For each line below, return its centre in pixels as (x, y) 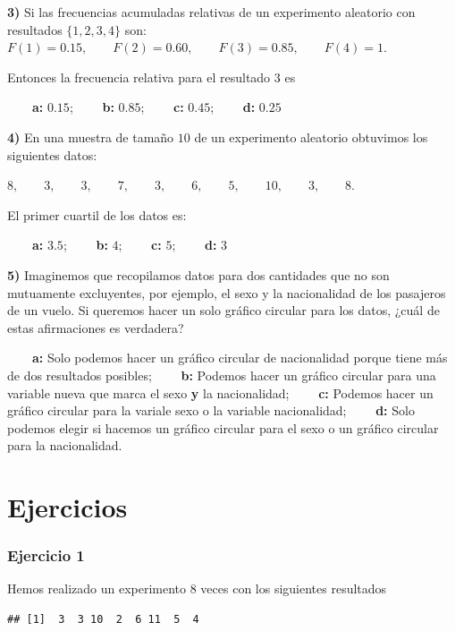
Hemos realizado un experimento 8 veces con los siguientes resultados (197, 588)
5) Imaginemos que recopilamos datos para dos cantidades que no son (198, 274)
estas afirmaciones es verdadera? (96, 327)
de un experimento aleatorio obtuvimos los (311, 136)
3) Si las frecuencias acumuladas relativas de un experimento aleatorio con (211, 12)
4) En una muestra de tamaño (91, 136)
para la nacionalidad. (65, 445)
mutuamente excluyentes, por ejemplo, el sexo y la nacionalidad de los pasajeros (227, 292)
